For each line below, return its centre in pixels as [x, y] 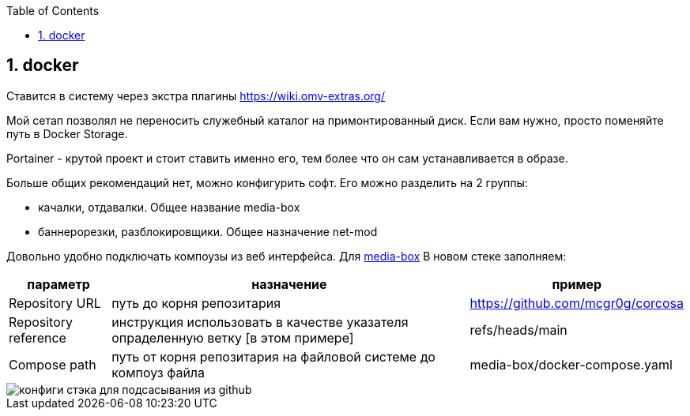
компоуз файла [158, 372]
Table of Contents [53, 11]
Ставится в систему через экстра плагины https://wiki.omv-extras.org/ [196, 96]
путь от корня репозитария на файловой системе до [273, 356]
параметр [58, 284]
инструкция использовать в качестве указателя [260, 322]
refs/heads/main [518, 330]
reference [38, 337]
